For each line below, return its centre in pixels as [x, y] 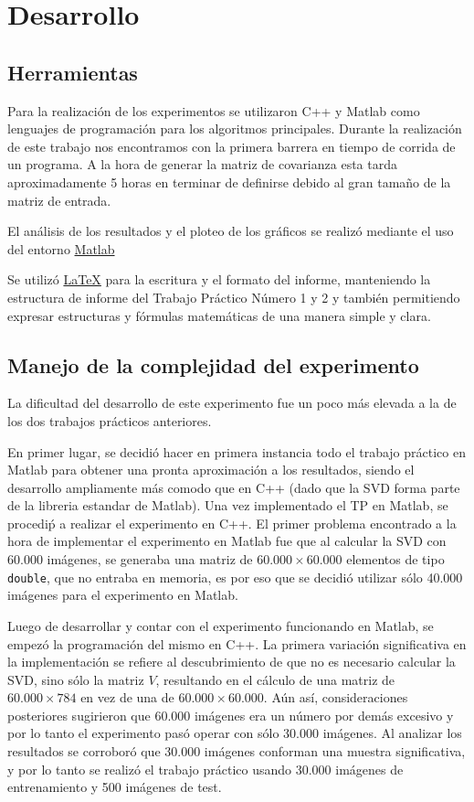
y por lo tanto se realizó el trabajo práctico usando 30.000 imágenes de [205, 769]
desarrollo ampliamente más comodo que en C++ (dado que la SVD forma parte [234, 487]
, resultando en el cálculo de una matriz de [275, 679]
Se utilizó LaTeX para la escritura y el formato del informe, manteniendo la [219, 279]
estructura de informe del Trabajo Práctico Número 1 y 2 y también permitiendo [234, 297]
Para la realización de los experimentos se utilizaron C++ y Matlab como [214, 110]
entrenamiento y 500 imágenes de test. [115, 787]
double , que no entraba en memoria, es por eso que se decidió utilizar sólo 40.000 [235, 577]
